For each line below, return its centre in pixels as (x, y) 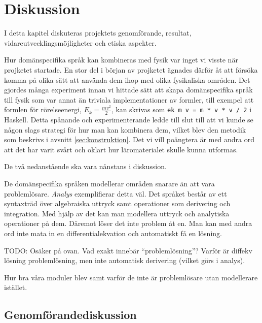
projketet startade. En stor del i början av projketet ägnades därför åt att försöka (131, 69)
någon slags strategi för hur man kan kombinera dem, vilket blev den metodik (125, 129)
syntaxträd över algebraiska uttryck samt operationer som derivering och (117, 203)
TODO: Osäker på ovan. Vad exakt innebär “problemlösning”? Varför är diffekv (128, 250)
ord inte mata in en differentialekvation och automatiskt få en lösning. (113, 233)
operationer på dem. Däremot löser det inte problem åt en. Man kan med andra (128, 223)
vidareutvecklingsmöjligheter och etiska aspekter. (80, 42)
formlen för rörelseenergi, (43, 109)
